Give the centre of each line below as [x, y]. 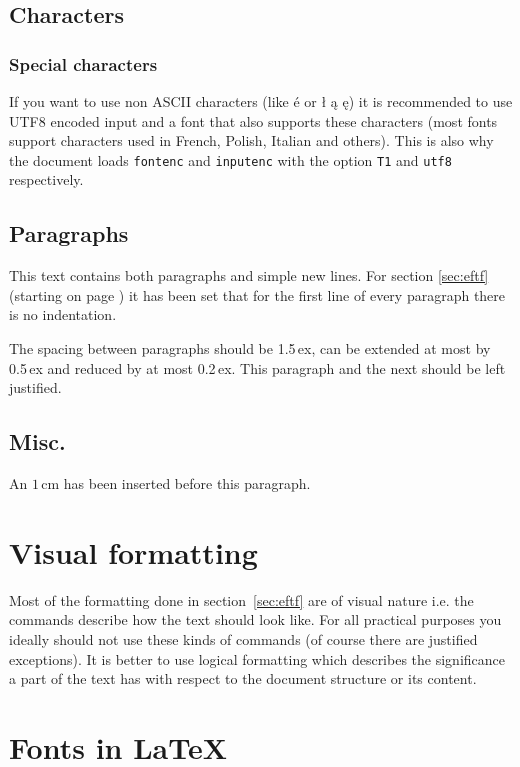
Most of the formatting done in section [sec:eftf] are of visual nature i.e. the [241, 599]
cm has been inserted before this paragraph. [176, 483]
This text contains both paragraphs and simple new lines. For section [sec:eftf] [249, 275]
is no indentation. [63, 314]
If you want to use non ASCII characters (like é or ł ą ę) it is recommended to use [261, 101]
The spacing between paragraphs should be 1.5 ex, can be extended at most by [250, 348]
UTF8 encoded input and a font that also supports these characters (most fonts [253, 120]
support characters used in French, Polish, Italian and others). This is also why [251, 140]
